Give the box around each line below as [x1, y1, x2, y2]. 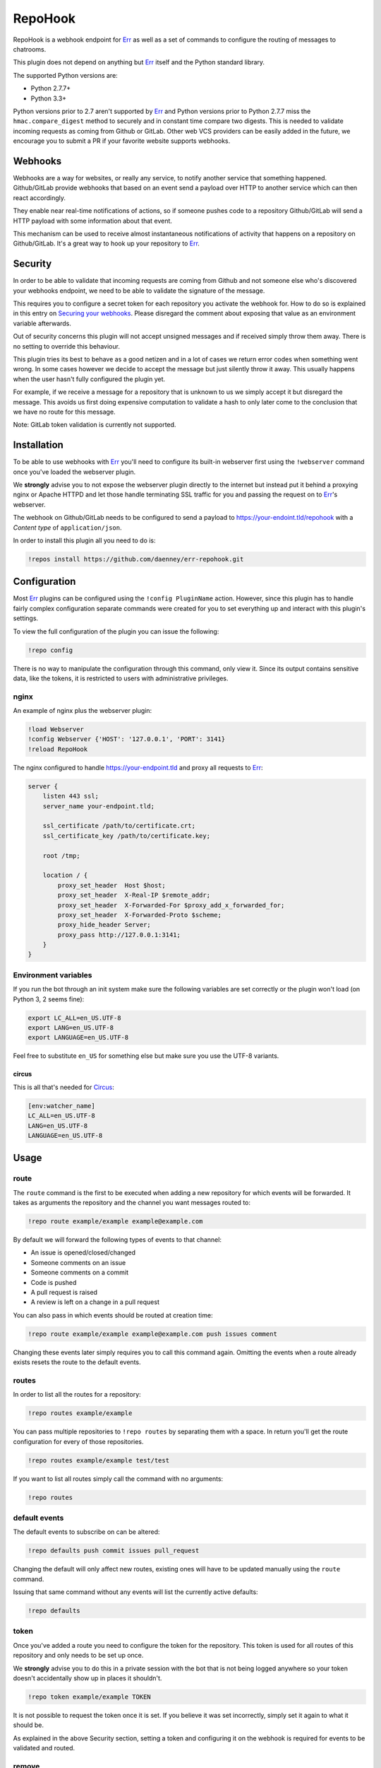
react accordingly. [13, 193, 66, 202]
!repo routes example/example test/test [28, 1456, 169, 1464]
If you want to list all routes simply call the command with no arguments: [13, 1475, 224, 1483]
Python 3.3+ [30, 94, 67, 103]
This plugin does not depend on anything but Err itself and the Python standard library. [13, 58, 265, 66]
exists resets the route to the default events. [13, 1358, 141, 1366]
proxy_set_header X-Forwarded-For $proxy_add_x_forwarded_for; [57, 901, 285, 909]
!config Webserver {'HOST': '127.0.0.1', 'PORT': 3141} [28, 735, 226, 743]
